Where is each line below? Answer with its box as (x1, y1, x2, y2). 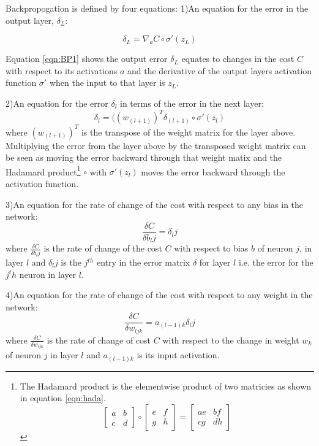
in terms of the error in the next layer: (120, 96, 264, 109)
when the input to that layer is (49, 76, 165, 89)
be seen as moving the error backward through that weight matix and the (6, 151, 282, 164)
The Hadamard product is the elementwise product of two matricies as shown (20, 379, 312, 392)
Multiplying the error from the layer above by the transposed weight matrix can (6, 139, 306, 152)
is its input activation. (137, 348, 220, 361)
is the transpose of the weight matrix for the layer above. (81, 125, 296, 138)
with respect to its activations (6, 64, 118, 77)
